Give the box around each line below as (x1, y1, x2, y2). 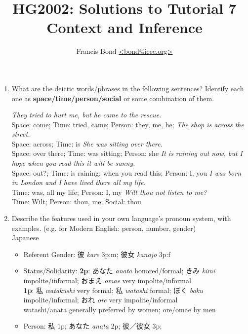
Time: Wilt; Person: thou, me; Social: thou (11, 196, 141, 207)
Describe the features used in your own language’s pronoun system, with (11, 213, 231, 223)
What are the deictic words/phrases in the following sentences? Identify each (11, 83, 244, 93)
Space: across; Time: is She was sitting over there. (11, 138, 163, 148)
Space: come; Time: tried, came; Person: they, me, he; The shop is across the (11, 119, 244, 129)
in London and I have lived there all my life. (11, 177, 146, 187)
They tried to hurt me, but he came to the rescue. (11, 110, 162, 120)
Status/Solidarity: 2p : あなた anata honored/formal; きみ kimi (23, 265, 215, 276)
